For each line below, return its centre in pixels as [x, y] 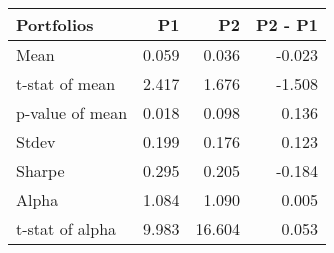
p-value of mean [72, 112]
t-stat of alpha [66, 228]
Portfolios [55, 24]
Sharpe [40, 170]
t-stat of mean [66, 83]
